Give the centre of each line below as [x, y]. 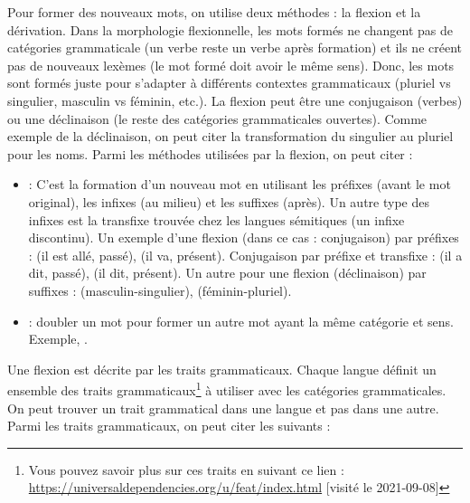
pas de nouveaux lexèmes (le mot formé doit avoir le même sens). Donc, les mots [231, 65]
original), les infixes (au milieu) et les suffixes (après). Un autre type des [229, 201]
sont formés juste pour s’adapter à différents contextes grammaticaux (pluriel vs [229, 83]
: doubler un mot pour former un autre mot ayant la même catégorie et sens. [241, 321]
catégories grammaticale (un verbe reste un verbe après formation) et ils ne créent [235, 47]
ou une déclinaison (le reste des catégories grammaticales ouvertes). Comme [217, 118]
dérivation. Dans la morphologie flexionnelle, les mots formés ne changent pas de [230, 29]
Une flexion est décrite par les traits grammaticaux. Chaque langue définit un [222, 369]
